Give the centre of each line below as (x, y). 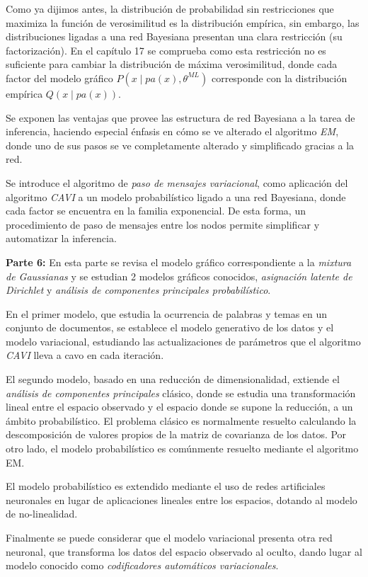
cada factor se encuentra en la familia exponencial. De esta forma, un (156, 211)
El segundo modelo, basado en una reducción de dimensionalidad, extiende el (173, 379)
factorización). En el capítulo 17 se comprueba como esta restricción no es (166, 50)
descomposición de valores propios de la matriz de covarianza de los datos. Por (176, 434)
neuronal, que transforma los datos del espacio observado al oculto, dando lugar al (184, 551)
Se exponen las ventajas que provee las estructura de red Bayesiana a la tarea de (180, 117)
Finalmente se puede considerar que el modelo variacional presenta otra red (169, 537)
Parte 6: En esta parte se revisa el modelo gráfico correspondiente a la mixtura (179, 262)
